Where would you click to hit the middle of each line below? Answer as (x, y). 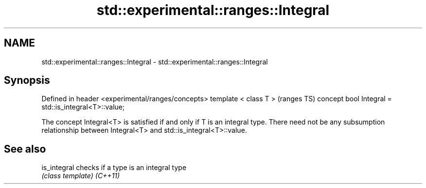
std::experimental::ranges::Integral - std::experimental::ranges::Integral (155, 62)
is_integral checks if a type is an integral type (114, 168)
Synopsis (27, 80)
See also (25, 149)
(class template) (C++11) (81, 176)
